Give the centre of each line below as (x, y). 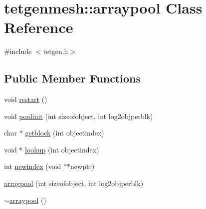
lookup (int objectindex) (62, 149)
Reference (39, 27)
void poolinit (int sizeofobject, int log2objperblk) (79, 116)
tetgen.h (56, 51)
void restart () (26, 99)
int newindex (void (33, 166)
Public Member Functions (72, 78)
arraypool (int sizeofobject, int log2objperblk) (74, 183)
